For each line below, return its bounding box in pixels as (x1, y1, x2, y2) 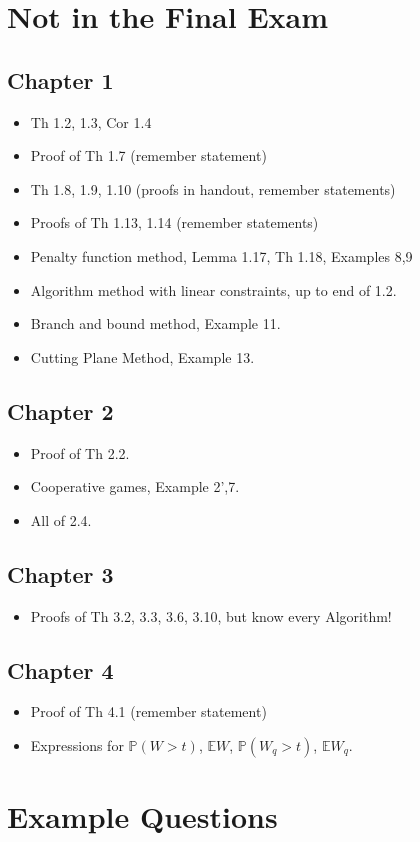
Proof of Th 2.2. (30, 442, 130, 463)
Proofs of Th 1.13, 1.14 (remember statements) (30, 212, 319, 233)
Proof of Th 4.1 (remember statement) (30, 701, 267, 722)
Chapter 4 (7, 654, 114, 685)
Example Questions (7, 796, 278, 837)
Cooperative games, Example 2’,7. (30, 476, 240, 497)
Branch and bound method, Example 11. (30, 313, 281, 334)
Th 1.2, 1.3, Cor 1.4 (30, 111, 152, 132)
